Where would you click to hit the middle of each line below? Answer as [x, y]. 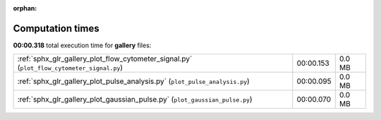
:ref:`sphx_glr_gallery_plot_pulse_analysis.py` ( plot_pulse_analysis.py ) [133, 81]
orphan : [25, 8]
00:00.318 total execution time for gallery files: [82, 45]
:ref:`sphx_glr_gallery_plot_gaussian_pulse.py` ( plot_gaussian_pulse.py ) [135, 100]
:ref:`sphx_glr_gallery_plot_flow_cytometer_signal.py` [105, 59]
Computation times [56, 28]
